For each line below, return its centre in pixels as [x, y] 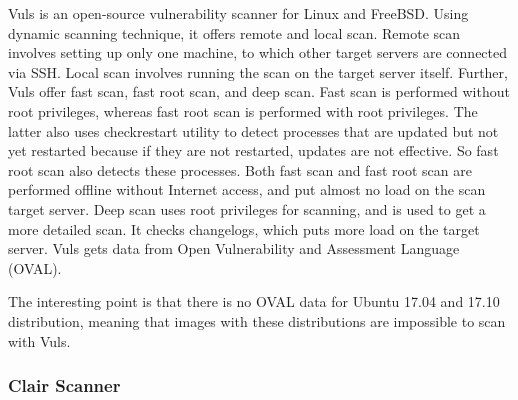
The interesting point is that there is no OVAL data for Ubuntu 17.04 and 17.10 [254, 301]
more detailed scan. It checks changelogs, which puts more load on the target [244, 228]
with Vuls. [39, 340]
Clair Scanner [64, 385]
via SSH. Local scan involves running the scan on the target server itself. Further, [258, 71]
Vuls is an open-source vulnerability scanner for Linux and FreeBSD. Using [238, 13]
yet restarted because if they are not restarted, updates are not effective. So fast [253, 150]
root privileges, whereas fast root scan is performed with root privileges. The [243, 110]
